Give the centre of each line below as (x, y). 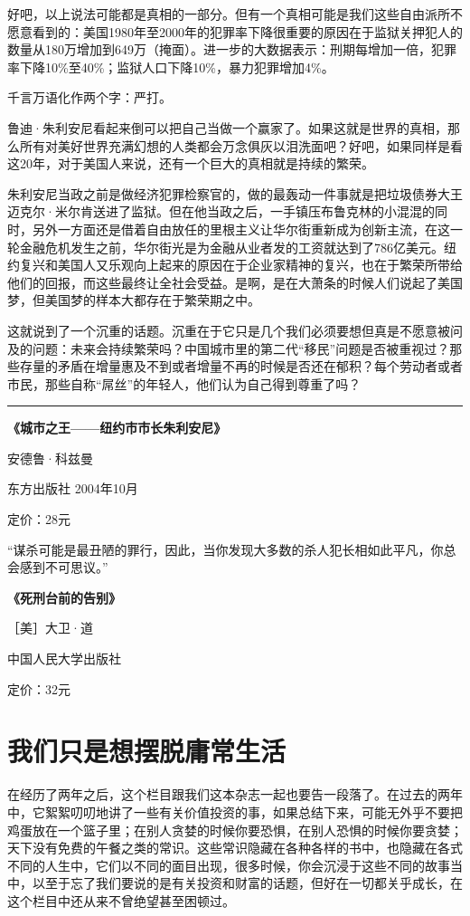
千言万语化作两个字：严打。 (89, 97)
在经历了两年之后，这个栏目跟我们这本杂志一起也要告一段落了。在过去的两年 (235, 794)
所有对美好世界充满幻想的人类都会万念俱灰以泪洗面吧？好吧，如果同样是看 (241, 145)
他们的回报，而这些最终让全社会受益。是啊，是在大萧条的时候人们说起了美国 (235, 282)
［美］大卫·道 (50, 628)
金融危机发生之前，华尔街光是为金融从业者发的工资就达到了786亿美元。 (231, 247)
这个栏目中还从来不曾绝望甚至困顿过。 (121, 900)
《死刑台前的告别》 (64, 597)
